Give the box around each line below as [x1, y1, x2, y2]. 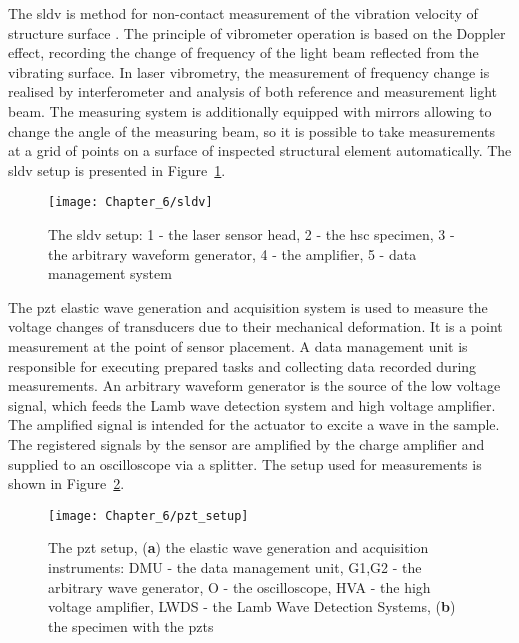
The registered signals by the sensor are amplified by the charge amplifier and [8, 433, 485, 454]
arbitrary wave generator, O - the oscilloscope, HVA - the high [48, 576, 431, 597]
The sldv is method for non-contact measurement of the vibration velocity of [8, 3, 478, 23]
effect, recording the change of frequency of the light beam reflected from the [8, 42, 479, 63]
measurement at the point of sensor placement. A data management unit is [8, 335, 468, 356]
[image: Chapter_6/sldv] [48, 195, 213, 210]
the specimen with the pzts [48, 615, 214, 636]
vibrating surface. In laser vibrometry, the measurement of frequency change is [8, 61, 490, 82]
